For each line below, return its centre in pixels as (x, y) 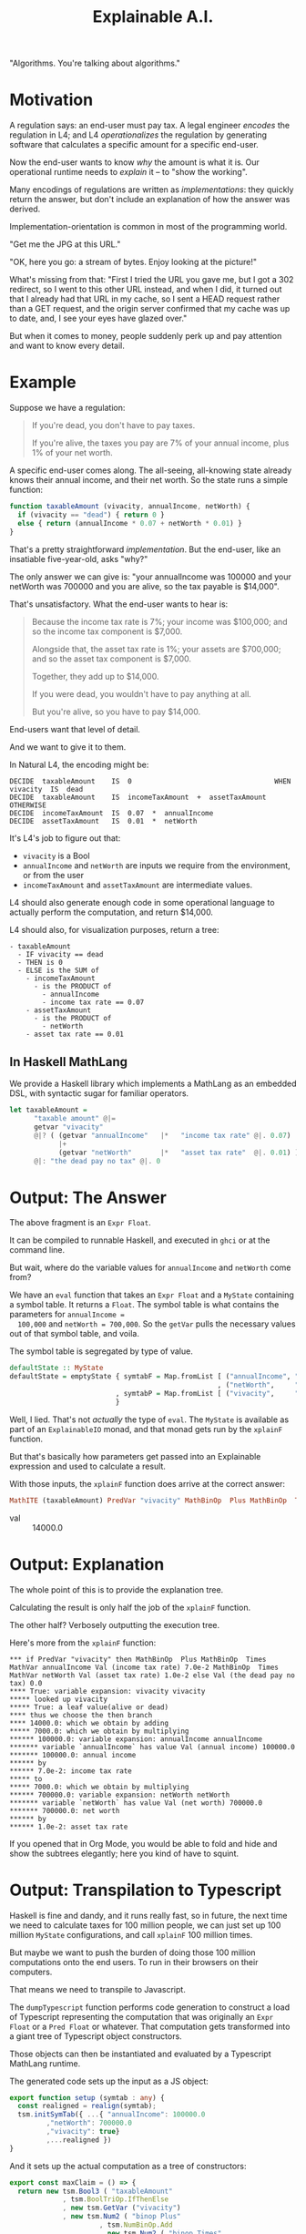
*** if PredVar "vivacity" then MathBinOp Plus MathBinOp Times (138, 1659)
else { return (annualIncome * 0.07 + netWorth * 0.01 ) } (130, 523)
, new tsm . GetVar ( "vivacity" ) (122, 2208)
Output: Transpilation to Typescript (146, 1890)
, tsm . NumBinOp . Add (136, 2225)
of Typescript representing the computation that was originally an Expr (142, 2016)
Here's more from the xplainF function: (83, 1643)
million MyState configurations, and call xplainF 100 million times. (131, 1934)
